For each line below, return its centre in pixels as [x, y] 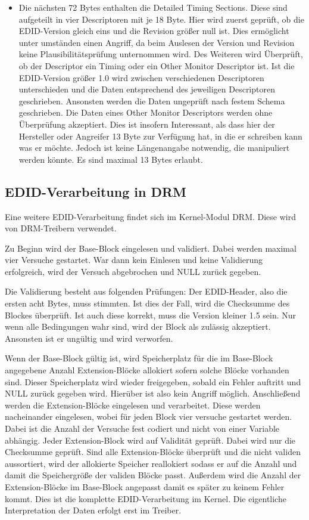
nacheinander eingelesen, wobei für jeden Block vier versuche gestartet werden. [149, 417]
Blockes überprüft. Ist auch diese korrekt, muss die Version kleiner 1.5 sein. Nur [151, 315]
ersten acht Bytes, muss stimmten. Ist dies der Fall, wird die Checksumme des [147, 303]
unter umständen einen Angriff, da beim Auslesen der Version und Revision [157, 42]
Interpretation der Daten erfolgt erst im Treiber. [93, 510]
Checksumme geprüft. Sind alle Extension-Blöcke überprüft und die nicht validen [153, 452]
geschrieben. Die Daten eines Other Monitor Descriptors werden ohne [146, 112]
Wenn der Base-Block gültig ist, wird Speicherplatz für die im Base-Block [139, 358]
